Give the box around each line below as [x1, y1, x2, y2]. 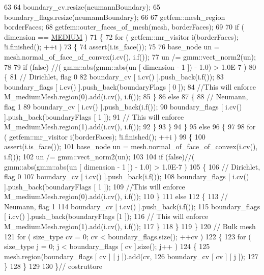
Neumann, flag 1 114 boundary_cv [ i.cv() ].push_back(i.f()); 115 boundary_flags [4, 201, 260, 211]
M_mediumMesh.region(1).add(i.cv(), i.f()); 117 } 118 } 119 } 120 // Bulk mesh [4, 221, 256, 232]
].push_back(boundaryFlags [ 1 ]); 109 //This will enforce [4, 181, 185, 191]
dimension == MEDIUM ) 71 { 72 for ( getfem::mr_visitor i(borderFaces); [4, 31, 239, 42]
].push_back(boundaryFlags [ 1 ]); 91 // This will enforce [4, 111, 184, 122]
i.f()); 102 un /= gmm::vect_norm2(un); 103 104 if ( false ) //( [4, 151, 195, 161]
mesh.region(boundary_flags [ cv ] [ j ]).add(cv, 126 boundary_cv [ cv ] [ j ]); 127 [4, 251, 258, 261]
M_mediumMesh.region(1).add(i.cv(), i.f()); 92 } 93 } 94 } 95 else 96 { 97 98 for [4, 121, 256, 132]
